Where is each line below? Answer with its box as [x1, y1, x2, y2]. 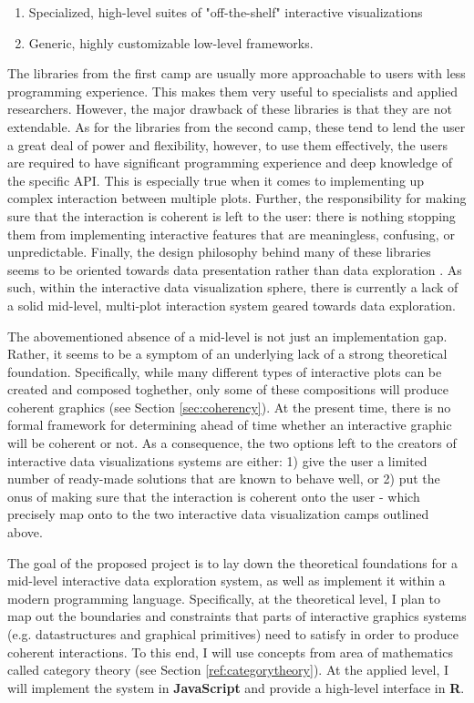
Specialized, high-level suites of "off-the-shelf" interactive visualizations [28, 3, 423, 21]
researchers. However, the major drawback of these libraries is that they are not [7, 99, 452, 118]
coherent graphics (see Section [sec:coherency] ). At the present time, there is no [7, 397, 451, 416]
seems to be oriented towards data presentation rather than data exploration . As [7, 260, 462, 279]
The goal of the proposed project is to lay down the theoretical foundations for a [7, 553, 458, 572]
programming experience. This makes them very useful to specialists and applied [7, 81, 459, 100]
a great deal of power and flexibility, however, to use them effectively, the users [7, 135, 448, 154]
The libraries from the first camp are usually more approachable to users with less [7, 64, 466, 83]
